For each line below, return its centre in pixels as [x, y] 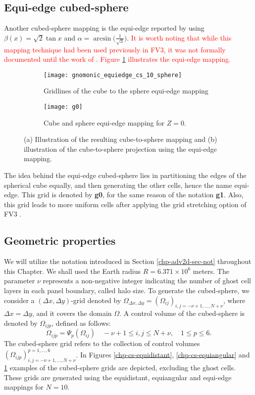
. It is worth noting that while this [179, 37]
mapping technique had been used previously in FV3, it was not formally [115, 49]
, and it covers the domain [72, 313]
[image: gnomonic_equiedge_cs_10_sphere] [113, 75]
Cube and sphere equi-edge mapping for [104, 122]
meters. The [211, 271]
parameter [20, 281]
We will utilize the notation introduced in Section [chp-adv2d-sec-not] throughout [128, 261]
